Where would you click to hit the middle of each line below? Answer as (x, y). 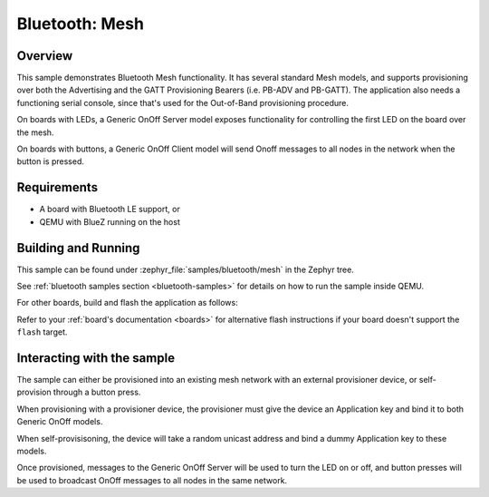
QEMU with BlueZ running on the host (110, 221)
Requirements (58, 187)
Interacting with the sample (96, 358)
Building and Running (78, 248)
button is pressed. (51, 161)
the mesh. (35, 132)
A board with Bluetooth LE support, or (110, 210)
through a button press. (97, 392)
